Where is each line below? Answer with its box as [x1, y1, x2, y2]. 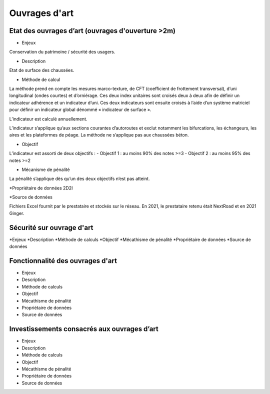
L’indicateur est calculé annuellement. [9, 115, 87, 122]
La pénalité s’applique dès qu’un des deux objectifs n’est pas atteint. [9, 175, 150, 182]
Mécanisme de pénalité [21, 166, 70, 172]
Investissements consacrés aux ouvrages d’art [9, 325, 158, 333]
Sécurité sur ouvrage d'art [9, 223, 93, 232]
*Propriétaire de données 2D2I [9, 185, 73, 191]
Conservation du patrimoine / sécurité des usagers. [9, 49, 115, 55]
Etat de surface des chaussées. [9, 67, 74, 73]
